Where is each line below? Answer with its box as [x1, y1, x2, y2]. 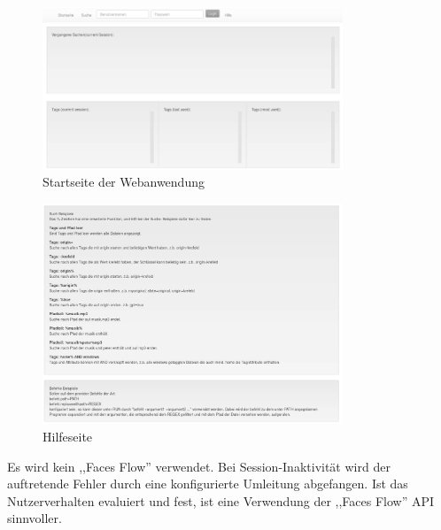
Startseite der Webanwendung [43, 173, 205, 191]
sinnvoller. [7, 509, 62, 527]
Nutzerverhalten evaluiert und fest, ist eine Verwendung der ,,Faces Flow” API [7, 491, 435, 510]
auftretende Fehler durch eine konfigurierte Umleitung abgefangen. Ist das [7, 474, 408, 493]
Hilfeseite [43, 427, 93, 446]
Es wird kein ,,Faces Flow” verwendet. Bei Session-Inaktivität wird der [7, 457, 391, 475]
